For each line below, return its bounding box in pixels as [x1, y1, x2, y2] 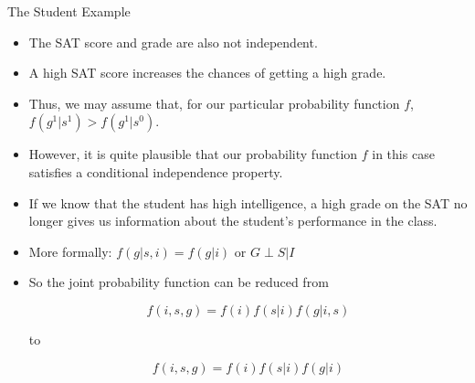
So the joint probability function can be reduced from [28, 272, 329, 292]
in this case [372, 144, 435, 164]
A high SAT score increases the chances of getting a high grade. [28, 63, 386, 82]
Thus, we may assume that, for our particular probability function [28, 93, 400, 112]
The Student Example [7, 2, 131, 20]
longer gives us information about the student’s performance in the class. [28, 211, 438, 230]
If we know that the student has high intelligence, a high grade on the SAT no [28, 193, 468, 212]
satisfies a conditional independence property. [28, 162, 283, 181]
